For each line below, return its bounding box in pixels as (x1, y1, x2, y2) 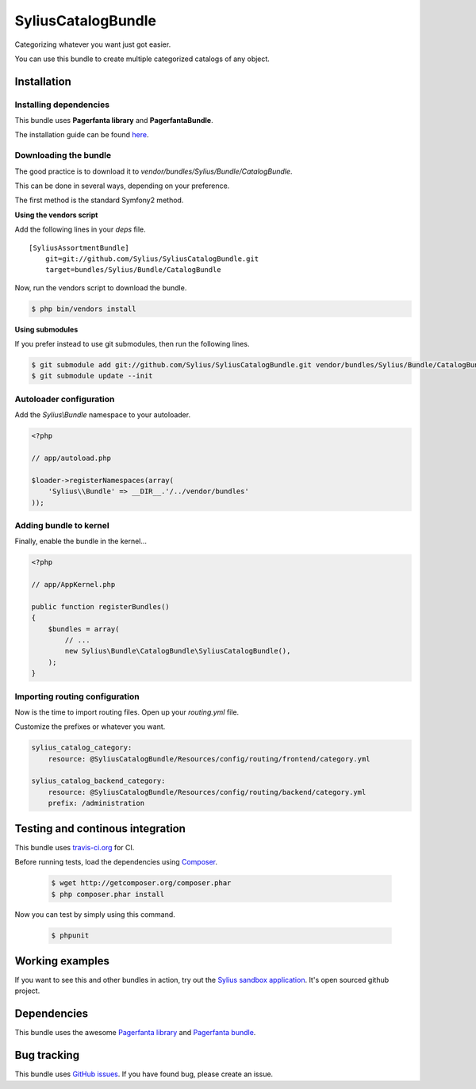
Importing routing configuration (14, 691, 140, 702)
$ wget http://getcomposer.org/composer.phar (51, 879, 232, 888)
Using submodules (14, 324, 79, 334)
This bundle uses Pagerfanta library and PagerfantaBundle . (14, 116, 213, 125)
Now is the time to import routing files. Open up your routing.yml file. (14, 707, 240, 717)
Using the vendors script (14, 210, 98, 220)
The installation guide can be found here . (14, 130, 149, 140)
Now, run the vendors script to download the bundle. (14, 282, 187, 293)
